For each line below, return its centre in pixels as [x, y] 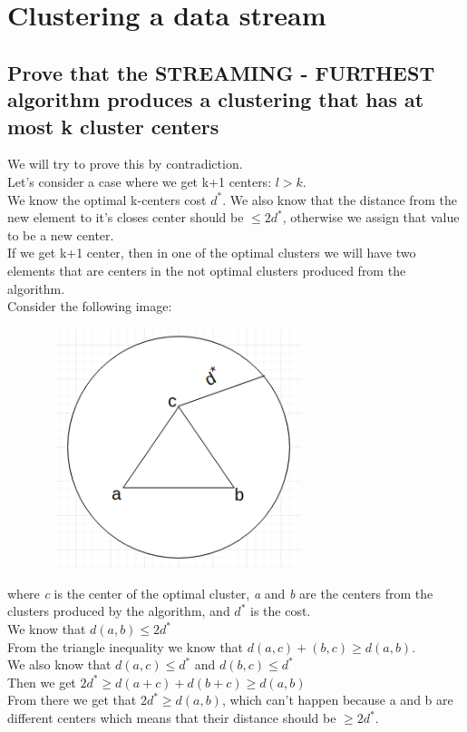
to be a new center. [61, 234]
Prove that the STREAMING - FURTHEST [221, 72]
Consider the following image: [90, 306]
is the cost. [280, 611]
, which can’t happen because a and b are [337, 700]
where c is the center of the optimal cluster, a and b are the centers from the [220, 593]
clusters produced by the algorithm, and [119, 611]
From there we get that [72, 700]
